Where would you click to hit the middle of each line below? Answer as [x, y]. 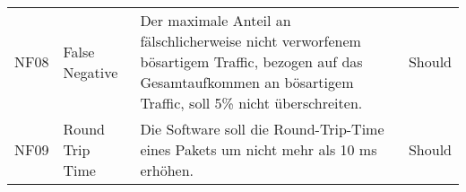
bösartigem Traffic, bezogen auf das [251, 61]
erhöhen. [167, 170]
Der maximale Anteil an [216, 20]
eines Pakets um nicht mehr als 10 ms [259, 149]
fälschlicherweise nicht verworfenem [250, 41]
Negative [91, 72]
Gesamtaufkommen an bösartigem [247, 82]
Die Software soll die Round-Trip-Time [262, 129]
